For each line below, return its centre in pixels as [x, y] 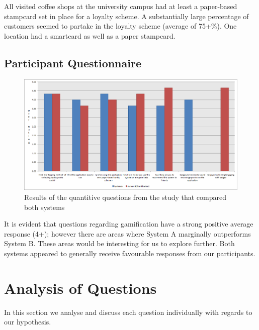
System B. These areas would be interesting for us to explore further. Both [119, 243]
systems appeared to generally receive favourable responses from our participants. [130, 253]
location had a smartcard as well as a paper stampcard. [90, 35]
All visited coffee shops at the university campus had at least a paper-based [121, 6]
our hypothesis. [28, 322]
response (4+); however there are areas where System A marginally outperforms [127, 233]
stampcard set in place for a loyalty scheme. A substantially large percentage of [126, 16]
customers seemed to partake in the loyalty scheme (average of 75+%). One [120, 26]
